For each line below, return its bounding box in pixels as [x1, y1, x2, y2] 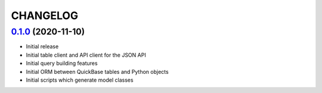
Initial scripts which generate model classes [26, 76, 134, 83]
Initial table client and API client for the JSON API [26, 51, 146, 58]
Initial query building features [26, 60, 98, 67]
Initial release [26, 43, 59, 50]
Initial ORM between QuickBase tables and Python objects [26, 68, 169, 75]
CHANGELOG [11, 9, 79, 22]
